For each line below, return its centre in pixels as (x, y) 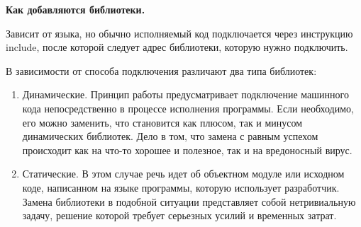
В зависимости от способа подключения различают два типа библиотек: (161, 70)
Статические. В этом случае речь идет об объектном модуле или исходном (183, 174)
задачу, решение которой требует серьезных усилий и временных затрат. (179, 215)
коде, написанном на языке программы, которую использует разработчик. (181, 187)
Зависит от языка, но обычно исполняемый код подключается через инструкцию (179, 33)
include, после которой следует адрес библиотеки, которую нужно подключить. (177, 47)
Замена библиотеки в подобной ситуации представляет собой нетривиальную (189, 201)
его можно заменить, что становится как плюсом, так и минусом (162, 122)
